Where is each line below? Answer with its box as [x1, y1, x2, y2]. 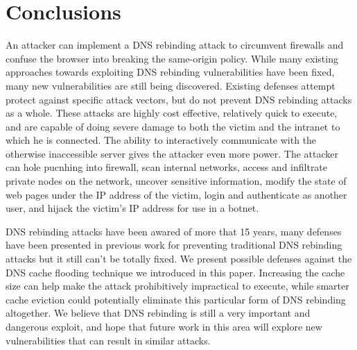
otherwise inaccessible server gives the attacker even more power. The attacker [6, 146, 339, 160]
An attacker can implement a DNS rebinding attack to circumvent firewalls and [6, 37, 344, 52]
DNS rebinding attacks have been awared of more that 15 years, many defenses [6, 224, 342, 238]
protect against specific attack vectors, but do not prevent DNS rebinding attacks [6, 92, 352, 106]
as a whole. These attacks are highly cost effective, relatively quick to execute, [6, 106, 338, 120]
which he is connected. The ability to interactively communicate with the [6, 133, 317, 147]
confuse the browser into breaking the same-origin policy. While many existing [6, 51, 338, 65]
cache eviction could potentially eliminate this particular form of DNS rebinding [6, 292, 346, 306]
